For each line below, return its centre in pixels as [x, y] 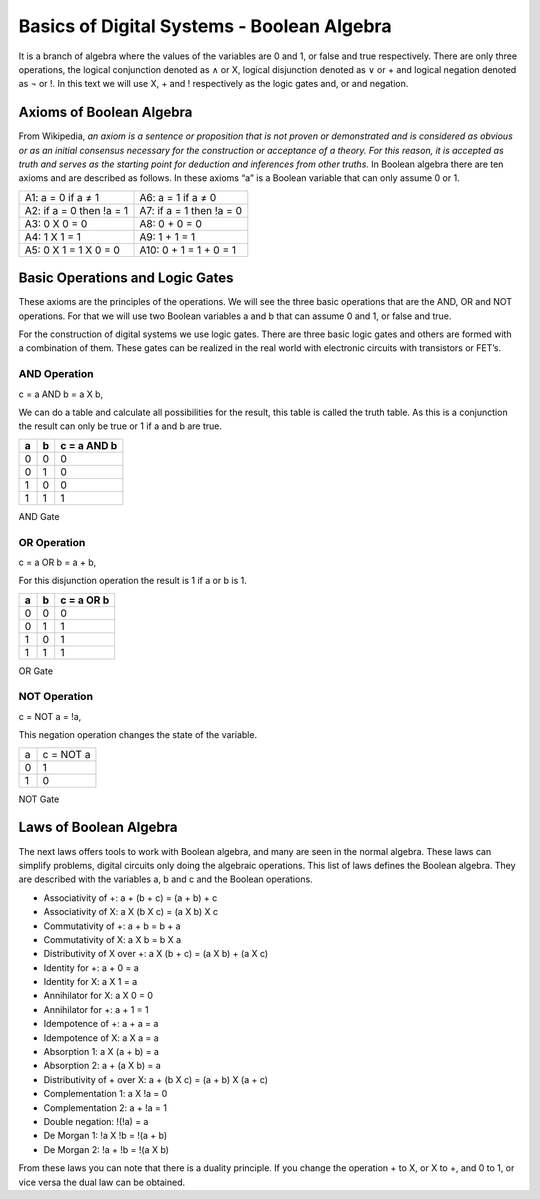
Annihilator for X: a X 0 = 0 [98, 996]
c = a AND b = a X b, [61, 394]
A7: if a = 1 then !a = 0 [191, 210]
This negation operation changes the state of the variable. [138, 735]
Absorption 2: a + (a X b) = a [102, 1066]
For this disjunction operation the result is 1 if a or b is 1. [132, 581]
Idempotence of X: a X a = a [101, 1037]
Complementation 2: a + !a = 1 [105, 1107]
